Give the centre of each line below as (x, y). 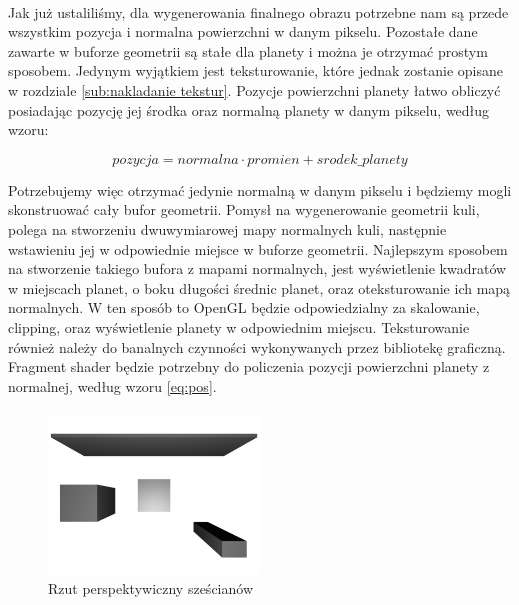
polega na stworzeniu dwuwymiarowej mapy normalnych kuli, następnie (227, 228)
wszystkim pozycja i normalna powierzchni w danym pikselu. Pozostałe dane (243, 31)
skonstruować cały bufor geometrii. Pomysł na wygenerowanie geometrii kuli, (244, 209)
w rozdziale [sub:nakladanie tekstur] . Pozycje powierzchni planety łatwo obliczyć (254, 89)
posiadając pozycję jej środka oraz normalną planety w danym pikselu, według (249, 109)
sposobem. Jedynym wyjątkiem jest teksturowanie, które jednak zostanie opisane (255, 70)
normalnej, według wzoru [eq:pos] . (112, 385)
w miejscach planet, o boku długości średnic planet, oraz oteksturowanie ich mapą (259, 287)
